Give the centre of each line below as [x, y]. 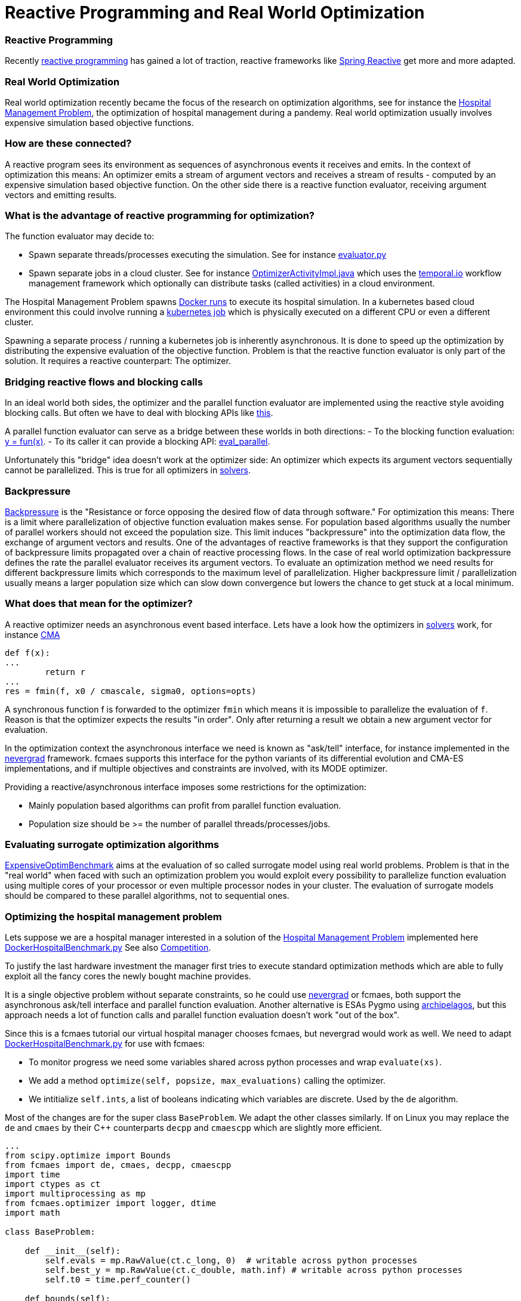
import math [33, 1213]
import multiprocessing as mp [75, 1194]
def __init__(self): [73, 1251]
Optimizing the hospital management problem [113, 916]
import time [33, 1175]
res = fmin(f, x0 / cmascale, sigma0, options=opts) [131, 691]
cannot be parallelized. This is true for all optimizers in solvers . [128, 470]
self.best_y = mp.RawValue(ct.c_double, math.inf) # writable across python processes [254, 1270]
